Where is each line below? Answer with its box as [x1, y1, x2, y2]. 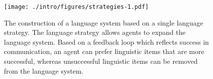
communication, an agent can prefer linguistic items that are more [4, 46, 204, 56]
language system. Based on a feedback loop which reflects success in [4, 36, 209, 47]
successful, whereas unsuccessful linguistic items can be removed [4, 56, 198, 66]
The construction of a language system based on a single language [4, 17, 204, 27]
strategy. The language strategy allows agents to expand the [4, 27, 186, 37]
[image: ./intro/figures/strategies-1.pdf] [4, 3, 149, 10]
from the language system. [4, 65, 84, 76]
